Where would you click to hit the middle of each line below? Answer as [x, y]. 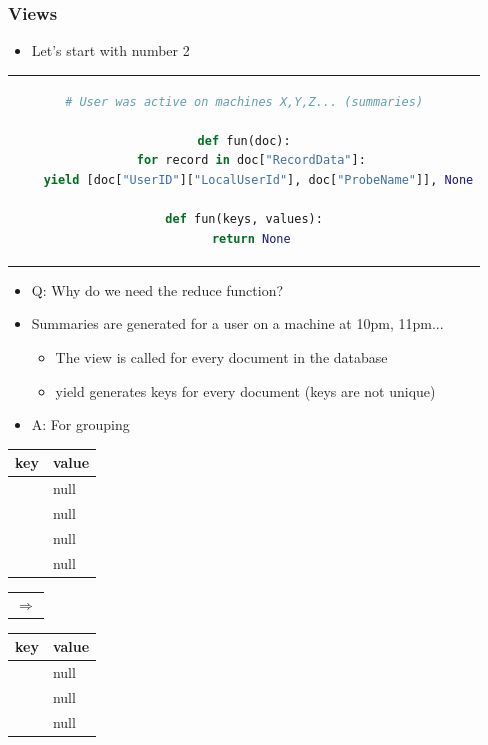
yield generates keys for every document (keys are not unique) [245, 390]
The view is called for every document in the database [221, 357]
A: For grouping [80, 424]
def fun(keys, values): [244, 219]
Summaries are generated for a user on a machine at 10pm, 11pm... [237, 323]
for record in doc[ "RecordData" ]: [251, 160]
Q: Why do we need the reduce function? [157, 289]
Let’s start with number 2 [110, 50]
